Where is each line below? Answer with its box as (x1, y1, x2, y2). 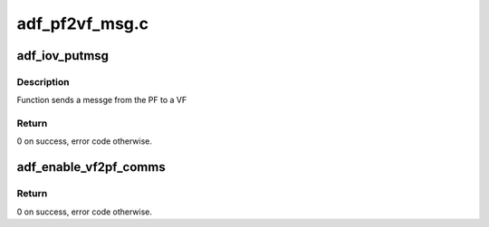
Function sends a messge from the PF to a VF (16, 95, 187, 106)
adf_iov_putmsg (16, 48, 109, 63)
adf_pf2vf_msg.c (16, 14, 149, 33)
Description (16, 75, 70, 88)
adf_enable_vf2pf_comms (16, 159, 167, 175)
